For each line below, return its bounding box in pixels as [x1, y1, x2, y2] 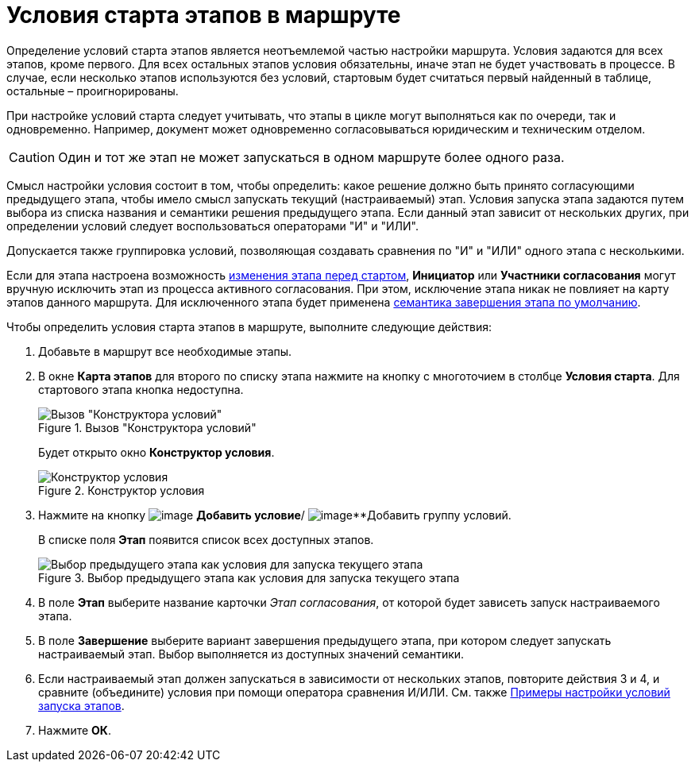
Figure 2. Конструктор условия [38, 483, 205, 497]
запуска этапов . [38, 698, 125, 712]
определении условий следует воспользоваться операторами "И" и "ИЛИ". [6, 218, 419, 233]
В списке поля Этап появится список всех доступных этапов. [38, 532, 374, 546]
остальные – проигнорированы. [6, 83, 179, 98]
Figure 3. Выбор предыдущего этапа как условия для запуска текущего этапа [38, 570, 460, 585]
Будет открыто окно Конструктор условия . [38, 445, 275, 459]
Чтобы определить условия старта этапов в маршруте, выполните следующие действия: [6, 319, 492, 334]
